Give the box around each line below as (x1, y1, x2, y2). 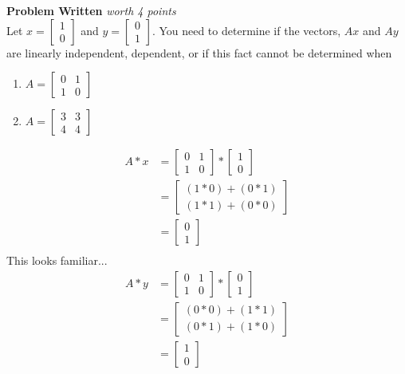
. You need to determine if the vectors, (151, 22, 341, 38)
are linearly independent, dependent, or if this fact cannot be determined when (6, 44, 392, 61)
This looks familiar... (6, 252, 108, 269)
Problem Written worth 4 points (6, 2, 176, 18)
